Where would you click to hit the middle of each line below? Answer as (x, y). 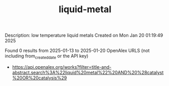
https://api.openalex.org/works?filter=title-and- (62, 67)
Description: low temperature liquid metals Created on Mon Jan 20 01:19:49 (84, 35)
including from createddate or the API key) (47, 56)
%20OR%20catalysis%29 (39, 78)
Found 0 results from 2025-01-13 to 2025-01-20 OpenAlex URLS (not (77, 51)
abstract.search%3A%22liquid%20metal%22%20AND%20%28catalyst (88, 72)
